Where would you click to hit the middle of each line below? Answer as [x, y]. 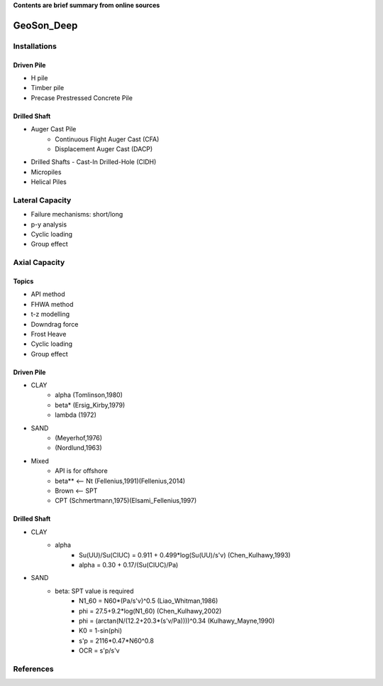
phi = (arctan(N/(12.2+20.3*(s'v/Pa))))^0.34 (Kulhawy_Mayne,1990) [177, 621]
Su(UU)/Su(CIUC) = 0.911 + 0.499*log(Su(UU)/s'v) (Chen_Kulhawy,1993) [185, 555]
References [33, 669]
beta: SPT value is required [94, 591]
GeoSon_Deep [45, 25]
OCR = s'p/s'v [99, 650]
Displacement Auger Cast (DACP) [104, 148]
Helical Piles [49, 182]
